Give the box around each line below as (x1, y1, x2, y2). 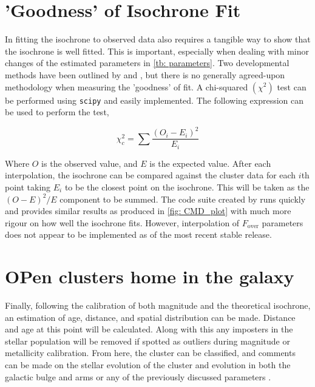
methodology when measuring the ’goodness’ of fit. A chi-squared (5, 80, 248, 93)
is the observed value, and (41, 156, 138, 169)
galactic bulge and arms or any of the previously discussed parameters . (5, 370, 271, 383)
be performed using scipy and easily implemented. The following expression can (5, 93, 304, 106)
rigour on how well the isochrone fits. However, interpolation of (5, 216, 240, 229)
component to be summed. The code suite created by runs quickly (59, 192, 306, 205)
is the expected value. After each (149, 156, 271, 169)
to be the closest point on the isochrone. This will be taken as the (64, 180, 310, 193)
